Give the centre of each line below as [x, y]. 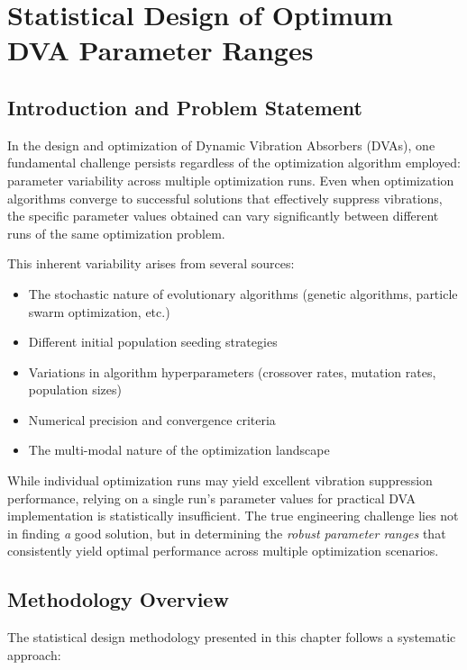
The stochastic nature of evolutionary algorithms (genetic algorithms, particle [243, 293]
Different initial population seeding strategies [153, 342]
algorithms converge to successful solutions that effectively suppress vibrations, [225, 198]
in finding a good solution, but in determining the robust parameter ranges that [227, 533]
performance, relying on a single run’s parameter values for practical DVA [212, 498]
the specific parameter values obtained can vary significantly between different [223, 216]
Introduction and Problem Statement [185, 107]
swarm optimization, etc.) [99, 311]
